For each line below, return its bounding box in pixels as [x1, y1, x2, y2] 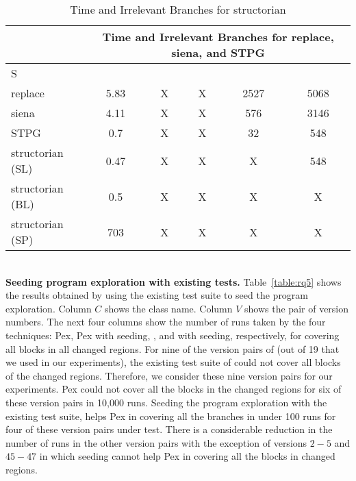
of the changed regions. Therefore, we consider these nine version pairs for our [5, 368, 333, 382]
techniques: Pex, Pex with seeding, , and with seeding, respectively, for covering [5, 328, 340, 342]
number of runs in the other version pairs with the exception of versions [5, 435, 307, 449]
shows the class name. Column [105, 301, 233, 315]
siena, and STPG [171, 45, 266, 60]
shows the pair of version [244, 301, 349, 315]
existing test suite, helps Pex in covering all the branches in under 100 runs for [5, 408, 336, 423]
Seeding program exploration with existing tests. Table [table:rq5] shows [5, 274, 342, 288]
